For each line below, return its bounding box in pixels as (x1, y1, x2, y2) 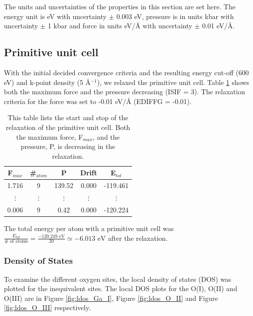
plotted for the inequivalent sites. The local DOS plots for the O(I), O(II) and (4, 283, 237, 294)
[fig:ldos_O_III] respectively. (4, 302, 91, 313)
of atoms (10, 239, 28, 244)
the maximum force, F (16, 131, 83, 142)
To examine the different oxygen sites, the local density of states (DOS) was (4, 274, 232, 284)
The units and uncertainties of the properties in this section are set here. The (4, 1, 235, 11)
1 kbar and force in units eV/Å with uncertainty (47, 21, 192, 31)
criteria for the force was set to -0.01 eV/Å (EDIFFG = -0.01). (4, 96, 192, 106)
